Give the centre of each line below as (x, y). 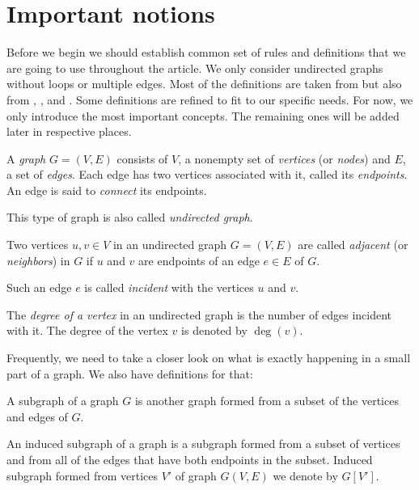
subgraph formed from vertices (82, 475)
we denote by (305, 475)
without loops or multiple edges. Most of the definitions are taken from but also (204, 84)
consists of (142, 158)
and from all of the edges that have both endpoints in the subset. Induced (190, 459)
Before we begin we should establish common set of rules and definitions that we (206, 52)
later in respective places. (69, 131)
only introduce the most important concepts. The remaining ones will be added (203, 115)
